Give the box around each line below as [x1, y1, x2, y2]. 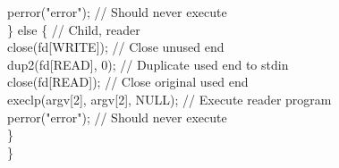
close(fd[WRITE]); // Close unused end [7, 38, 225, 56]
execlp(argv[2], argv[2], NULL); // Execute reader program [7, 89, 332, 108]
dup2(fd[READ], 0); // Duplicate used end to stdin [7, 55, 289, 73]
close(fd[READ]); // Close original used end [7, 72, 249, 91]
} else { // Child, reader [7, 20, 140, 38]
